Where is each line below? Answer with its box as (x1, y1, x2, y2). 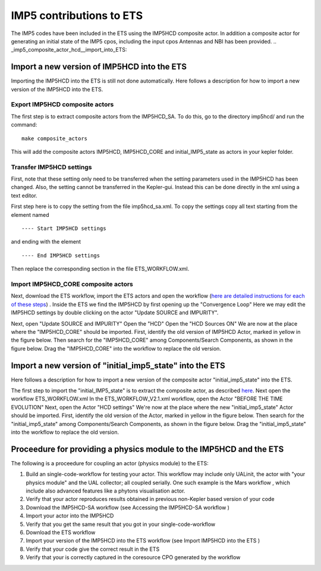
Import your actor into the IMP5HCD (26, 512, 114, 519)
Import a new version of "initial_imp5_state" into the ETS (11, 360, 225, 371)
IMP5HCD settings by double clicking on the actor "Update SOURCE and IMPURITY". (11, 309, 219, 316)
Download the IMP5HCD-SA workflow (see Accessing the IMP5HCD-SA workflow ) (26, 504, 230, 511)
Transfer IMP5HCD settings (11, 163, 92, 171)
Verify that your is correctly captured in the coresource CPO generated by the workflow (26, 554, 241, 561)
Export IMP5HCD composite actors (11, 100, 114, 109)
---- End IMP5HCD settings (21, 252, 100, 258)
